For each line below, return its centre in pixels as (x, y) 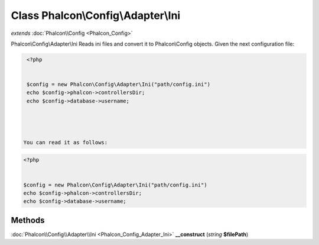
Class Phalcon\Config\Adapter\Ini (96, 15)
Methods (28, 220)
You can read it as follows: (66, 142)
